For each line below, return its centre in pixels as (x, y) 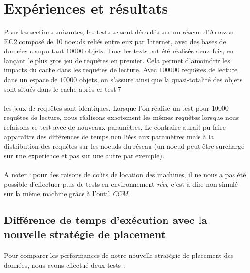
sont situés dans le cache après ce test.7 (63, 89)
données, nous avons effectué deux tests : (65, 265)
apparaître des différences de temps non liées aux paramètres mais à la (109, 136)
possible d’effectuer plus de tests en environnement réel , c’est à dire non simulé (121, 184)
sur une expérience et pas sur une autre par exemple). (84, 155)
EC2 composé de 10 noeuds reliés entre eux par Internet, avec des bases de (115, 41)
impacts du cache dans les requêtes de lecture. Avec (80, 70)
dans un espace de (31, 79)
